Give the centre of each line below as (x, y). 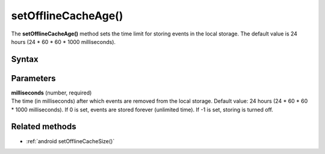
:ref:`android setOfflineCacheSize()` (70, 141)
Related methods (44, 127)
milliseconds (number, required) (51, 93)
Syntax (25, 59)
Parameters (33, 78)
